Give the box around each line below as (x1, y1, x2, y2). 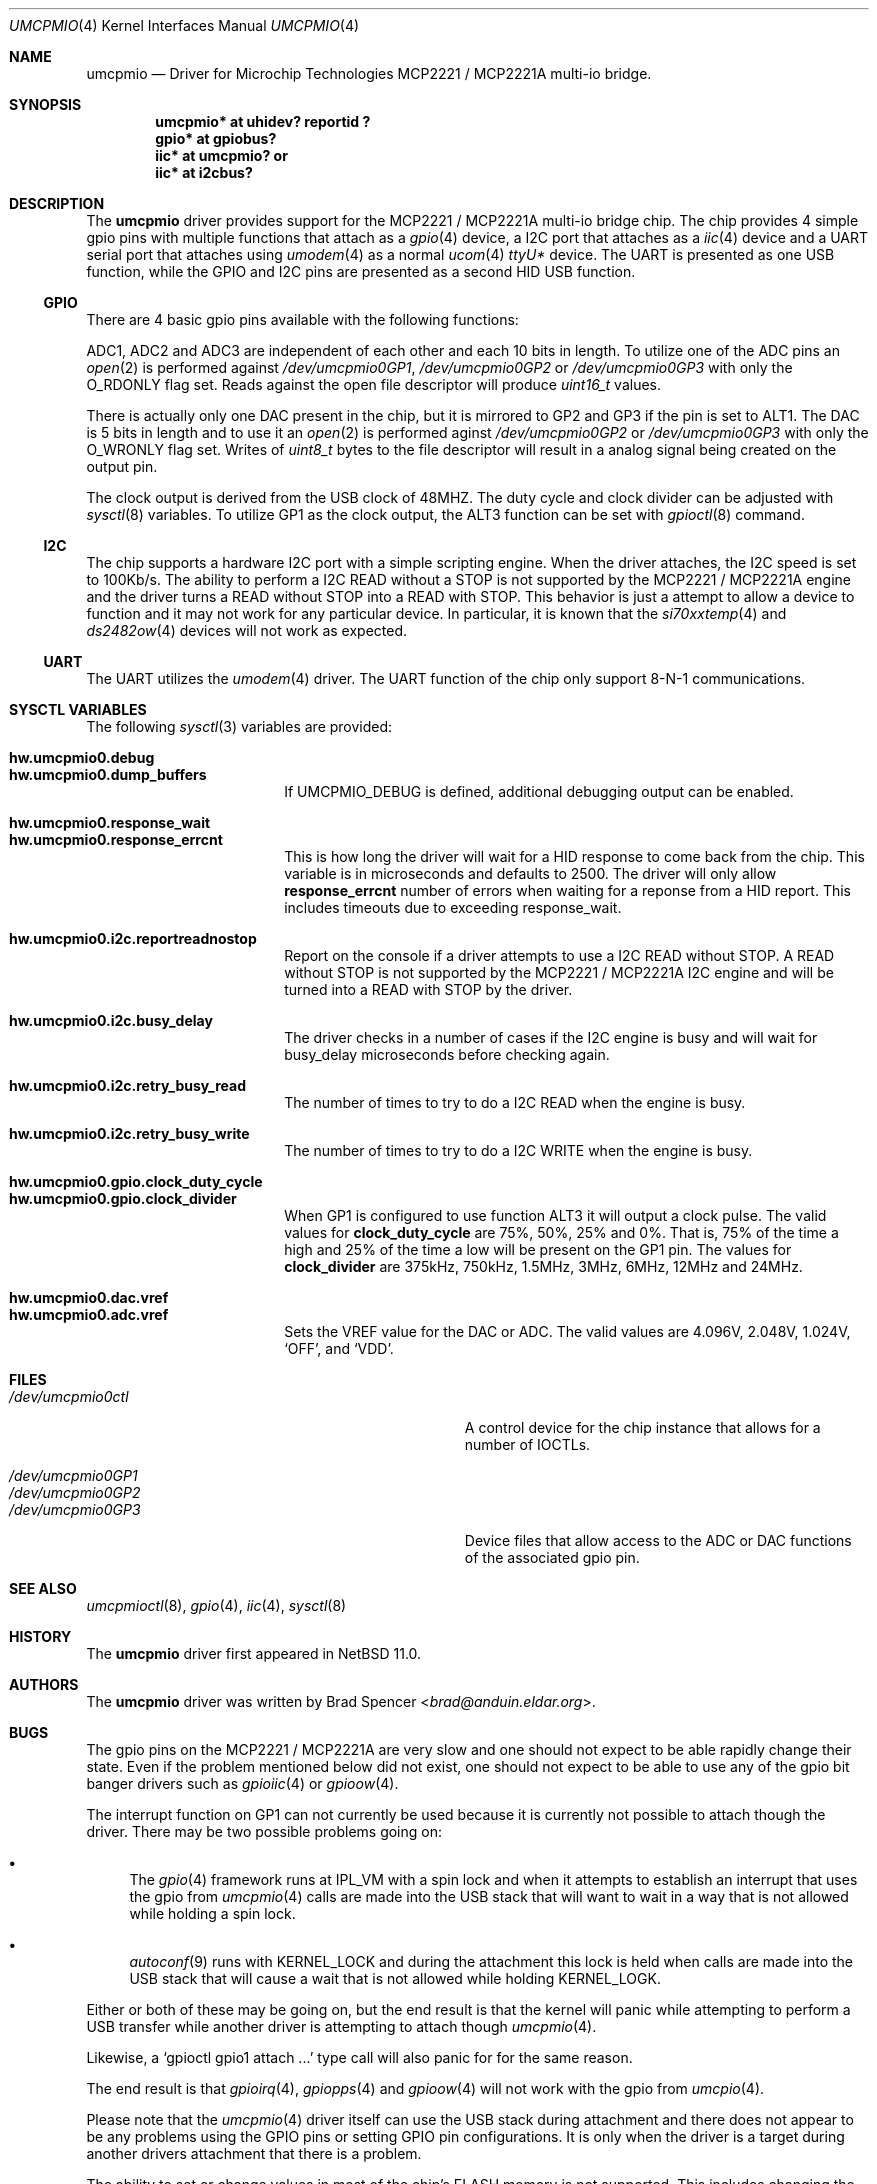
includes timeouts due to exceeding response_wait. (284, 899, 622, 916)
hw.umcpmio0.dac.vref (9, 1289, 169, 1306)
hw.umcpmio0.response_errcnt (9, 831, 223, 848)
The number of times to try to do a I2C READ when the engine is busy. (284, 1094, 746, 1111)
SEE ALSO (9, 1580, 77, 1597)
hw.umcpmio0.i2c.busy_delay (9, 1012, 213, 1029)
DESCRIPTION (9, 195, 105, 212)
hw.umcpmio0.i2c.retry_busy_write (9, 1125, 250, 1142)
